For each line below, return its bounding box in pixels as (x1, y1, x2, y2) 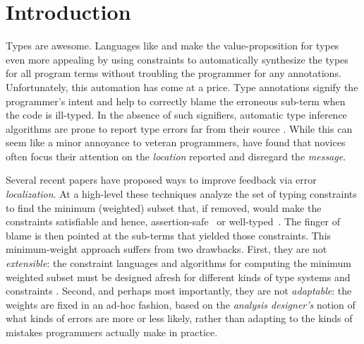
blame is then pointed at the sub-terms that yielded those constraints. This (6, 227, 332, 242)
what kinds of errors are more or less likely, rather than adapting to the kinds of (6, 311, 353, 326)
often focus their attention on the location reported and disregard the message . (6, 148, 346, 163)
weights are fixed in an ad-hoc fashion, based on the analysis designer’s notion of (6, 297, 356, 312)
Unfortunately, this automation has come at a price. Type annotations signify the (6, 79, 358, 94)
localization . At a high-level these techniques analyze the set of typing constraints (6, 186, 357, 201)
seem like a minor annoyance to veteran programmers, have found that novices (6, 135, 346, 150)
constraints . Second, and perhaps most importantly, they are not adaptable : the (6, 283, 352, 298)
